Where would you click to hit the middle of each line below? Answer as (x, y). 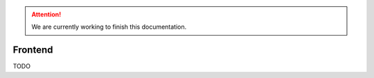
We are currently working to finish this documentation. (109, 27)
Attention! (46, 14)
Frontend (33, 50)
